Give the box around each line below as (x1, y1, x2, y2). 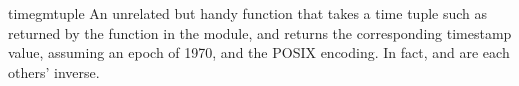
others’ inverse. (8, 61, 100, 82)
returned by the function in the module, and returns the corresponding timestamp (8, 22, 512, 43)
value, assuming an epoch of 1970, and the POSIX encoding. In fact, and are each (8, 42, 510, 63)
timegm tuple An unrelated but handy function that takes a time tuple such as (8, 3, 488, 23)
